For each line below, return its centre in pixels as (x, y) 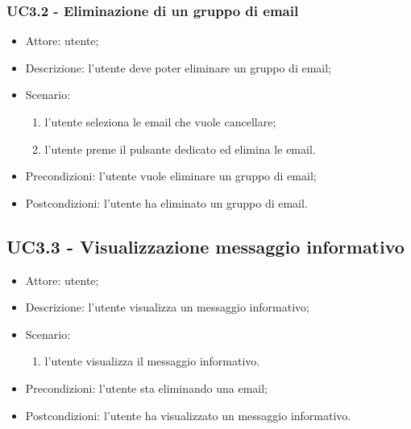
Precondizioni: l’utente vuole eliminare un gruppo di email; (171, 176)
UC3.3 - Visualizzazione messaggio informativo (205, 246)
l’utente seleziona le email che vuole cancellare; (160, 122)
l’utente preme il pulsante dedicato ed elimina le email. (180, 148)
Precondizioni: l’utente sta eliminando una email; (146, 388)
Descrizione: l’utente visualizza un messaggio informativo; (167, 307)
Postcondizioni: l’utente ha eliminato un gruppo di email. (166, 202)
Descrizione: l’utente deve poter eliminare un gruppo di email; (179, 67)
